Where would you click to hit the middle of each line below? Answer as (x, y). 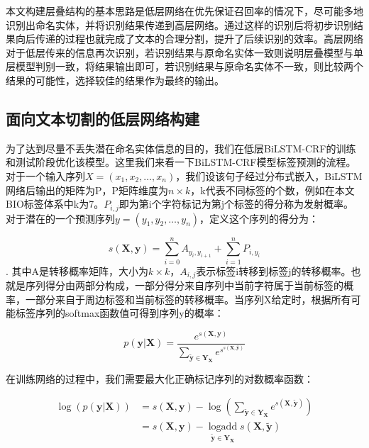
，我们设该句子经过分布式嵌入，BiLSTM (269, 175)
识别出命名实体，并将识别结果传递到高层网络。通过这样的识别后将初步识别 (180, 24)
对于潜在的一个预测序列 (60, 218)
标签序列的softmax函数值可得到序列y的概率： (120, 313)
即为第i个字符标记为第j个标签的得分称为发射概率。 (236, 204)
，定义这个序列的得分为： (259, 218)
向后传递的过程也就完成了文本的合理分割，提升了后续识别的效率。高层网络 (189, 39)
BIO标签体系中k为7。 (55, 204)
